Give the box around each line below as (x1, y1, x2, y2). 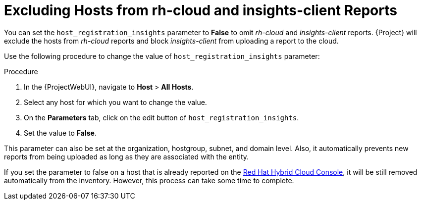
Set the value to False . (24, 128, 97, 137)
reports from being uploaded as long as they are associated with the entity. (4, 152, 249, 161)
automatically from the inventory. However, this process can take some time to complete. (4, 176, 294, 185)
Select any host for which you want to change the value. (24, 98, 207, 106)
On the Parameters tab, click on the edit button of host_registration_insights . (24, 113, 299, 122)
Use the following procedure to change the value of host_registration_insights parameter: (4, 51, 320, 60)
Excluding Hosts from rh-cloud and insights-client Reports (4, 2, 397, 19)
